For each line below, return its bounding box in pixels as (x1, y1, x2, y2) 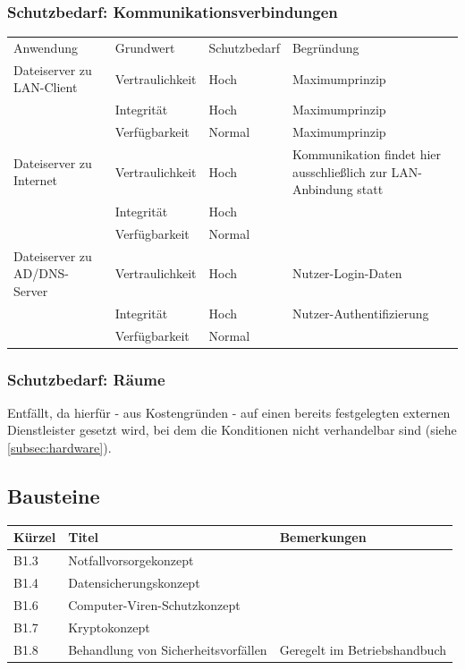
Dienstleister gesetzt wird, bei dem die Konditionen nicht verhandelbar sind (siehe (7, 420, 457, 439)
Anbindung (292, 180, 353, 199)
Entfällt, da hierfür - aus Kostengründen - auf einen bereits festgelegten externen (7, 403, 451, 421)
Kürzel (13, 528, 56, 547)
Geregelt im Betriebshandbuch (279, 640, 446, 658)
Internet (13, 171, 58, 190)
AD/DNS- (13, 264, 69, 283)
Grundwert (114, 38, 175, 56)
